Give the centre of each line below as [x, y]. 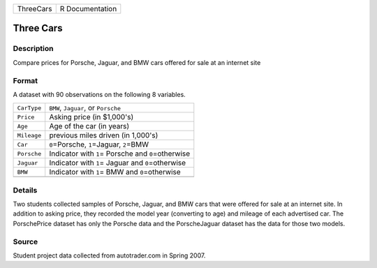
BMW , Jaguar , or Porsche [85, 108]
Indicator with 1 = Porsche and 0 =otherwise [120, 154]
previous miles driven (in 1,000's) [104, 135]
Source [25, 241]
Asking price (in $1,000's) [91, 117]
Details [25, 190]
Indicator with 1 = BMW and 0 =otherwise [115, 172]
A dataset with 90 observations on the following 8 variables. [99, 94]
